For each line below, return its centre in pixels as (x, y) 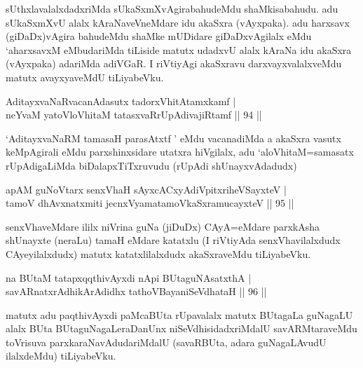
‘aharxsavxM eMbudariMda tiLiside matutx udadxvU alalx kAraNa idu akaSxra (179, 49)
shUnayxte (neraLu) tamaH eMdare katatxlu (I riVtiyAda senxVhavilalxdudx (173, 240)
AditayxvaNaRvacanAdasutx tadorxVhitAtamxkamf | (121, 101)
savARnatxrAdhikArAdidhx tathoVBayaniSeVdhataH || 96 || (136, 291)
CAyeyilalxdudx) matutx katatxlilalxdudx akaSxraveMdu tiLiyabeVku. (158, 253)
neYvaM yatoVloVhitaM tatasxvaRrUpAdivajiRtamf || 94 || (134, 115)
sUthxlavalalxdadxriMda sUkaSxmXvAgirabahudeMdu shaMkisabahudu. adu (172, 8)
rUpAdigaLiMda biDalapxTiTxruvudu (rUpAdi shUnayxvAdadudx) (151, 165)
